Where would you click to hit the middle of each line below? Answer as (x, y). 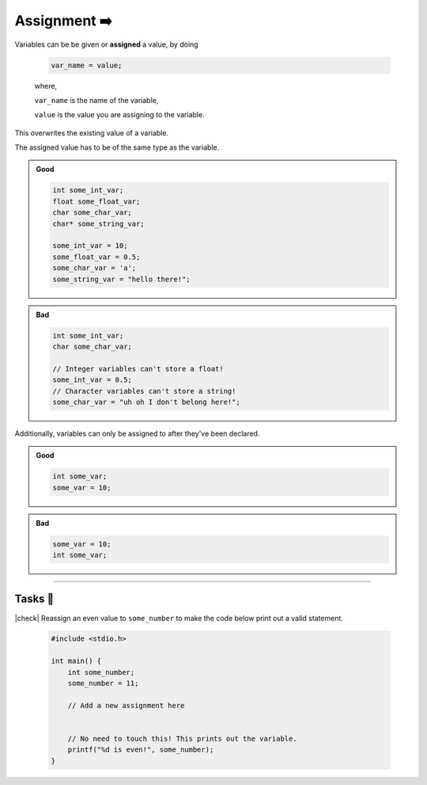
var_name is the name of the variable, (96, 100)
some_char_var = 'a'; (94, 268)
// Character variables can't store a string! (144, 391)
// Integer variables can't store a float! (138, 369)
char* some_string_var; (99, 223)
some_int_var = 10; (90, 246)
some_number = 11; (103, 684)
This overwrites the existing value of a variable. (92, 133)
